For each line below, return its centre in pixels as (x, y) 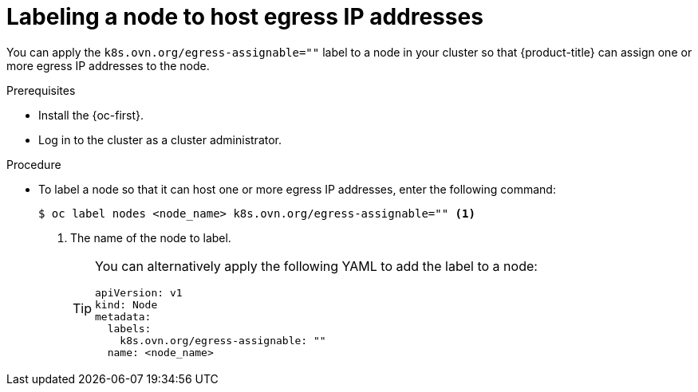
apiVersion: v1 (139, 292)
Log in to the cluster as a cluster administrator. (160, 139)
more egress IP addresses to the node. (108, 65)
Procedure (34, 164)
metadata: (123, 316)
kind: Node (126, 304)
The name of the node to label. (151, 237)
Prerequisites (41, 90)
